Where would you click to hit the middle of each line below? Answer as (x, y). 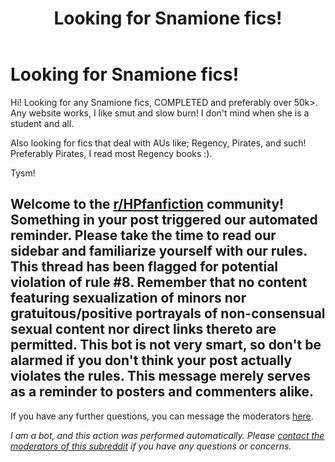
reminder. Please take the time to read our (143, 235)
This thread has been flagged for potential (144, 267)
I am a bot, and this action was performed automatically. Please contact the (167, 435)
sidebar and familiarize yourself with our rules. (159, 251)
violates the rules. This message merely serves (161, 376)
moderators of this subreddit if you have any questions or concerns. (151, 446)
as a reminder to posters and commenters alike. (162, 392)
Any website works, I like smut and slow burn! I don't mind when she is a (160, 113)
